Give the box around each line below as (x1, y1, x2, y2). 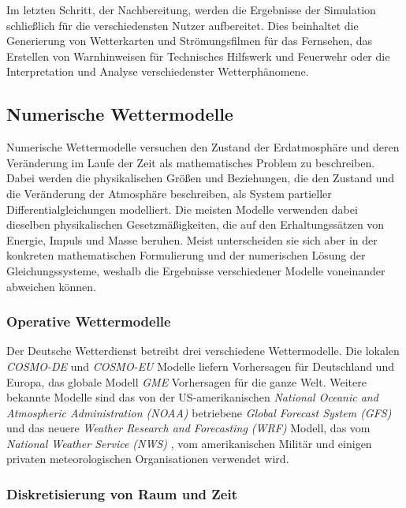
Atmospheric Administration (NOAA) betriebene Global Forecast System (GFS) (6, 404, 392, 420)
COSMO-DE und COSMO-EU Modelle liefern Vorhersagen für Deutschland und (6, 357, 394, 374)
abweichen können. (6, 278, 96, 294)
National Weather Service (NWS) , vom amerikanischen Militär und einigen (6, 435, 372, 451)
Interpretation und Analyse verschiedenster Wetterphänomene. (6, 63, 309, 80)
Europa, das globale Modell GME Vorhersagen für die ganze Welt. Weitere (6, 373, 367, 390)
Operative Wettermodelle (6, 312, 171, 331)
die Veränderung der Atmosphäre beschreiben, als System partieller (6, 185, 332, 201)
